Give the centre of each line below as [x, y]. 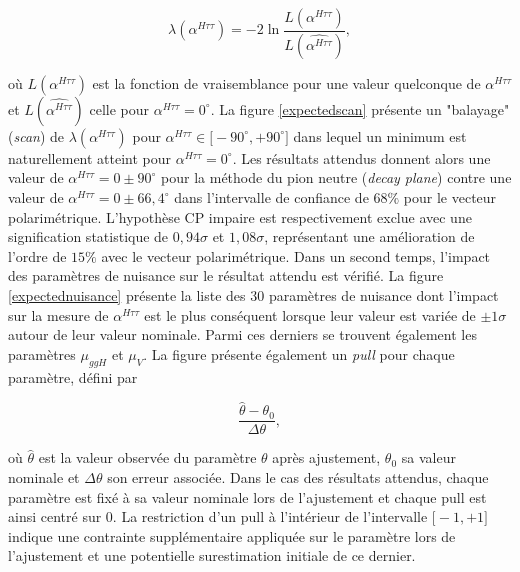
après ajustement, [326, 457]
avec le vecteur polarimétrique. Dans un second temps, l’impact [296, 255]
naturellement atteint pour [90, 157]
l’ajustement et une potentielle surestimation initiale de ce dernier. [212, 555]
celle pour [119, 108]
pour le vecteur [450, 197]
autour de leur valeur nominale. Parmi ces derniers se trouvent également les [242, 334]
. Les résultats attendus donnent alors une [361, 157]
